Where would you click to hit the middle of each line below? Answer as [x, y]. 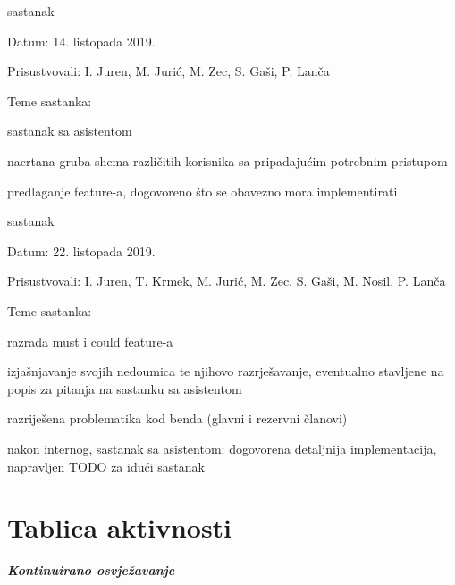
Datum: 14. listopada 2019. [81, 41]
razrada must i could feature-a [90, 341]
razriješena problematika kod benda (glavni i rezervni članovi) [177, 418]
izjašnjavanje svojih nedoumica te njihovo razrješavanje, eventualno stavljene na [226, 371]
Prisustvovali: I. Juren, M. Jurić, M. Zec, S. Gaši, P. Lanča [169, 71]
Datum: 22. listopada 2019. [81, 251]
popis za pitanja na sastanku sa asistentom [125, 388]
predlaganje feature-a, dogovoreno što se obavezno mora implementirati [202, 191]
